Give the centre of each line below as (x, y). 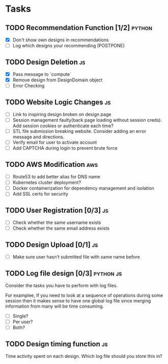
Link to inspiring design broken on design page (62, 114)
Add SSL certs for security (40, 194)
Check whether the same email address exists (61, 228)
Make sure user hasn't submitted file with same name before (76, 257)
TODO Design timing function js (57, 344)
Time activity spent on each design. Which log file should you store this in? (84, 356)
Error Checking (29, 86)
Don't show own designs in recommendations (61, 40)
